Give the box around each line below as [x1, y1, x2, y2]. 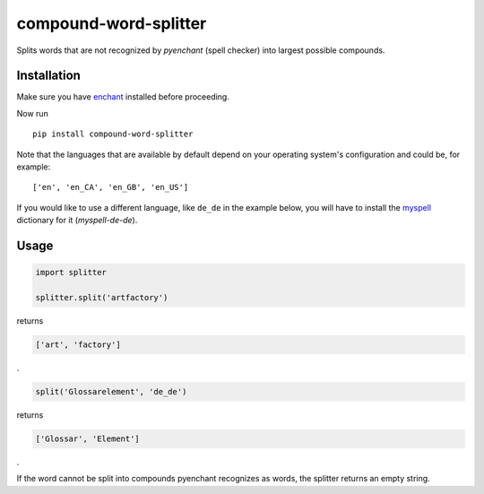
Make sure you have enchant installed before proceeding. [16, 91, 230, 102]
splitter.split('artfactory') [35, 292, 169, 302]
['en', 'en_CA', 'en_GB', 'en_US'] [32, 182, 189, 193]
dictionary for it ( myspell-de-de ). [16, 215, 138, 226]
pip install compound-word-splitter [32, 129, 194, 139]
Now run [16, 108, 48, 118]
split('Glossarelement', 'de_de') [35, 386, 187, 396]
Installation [16, 68, 81, 83]
